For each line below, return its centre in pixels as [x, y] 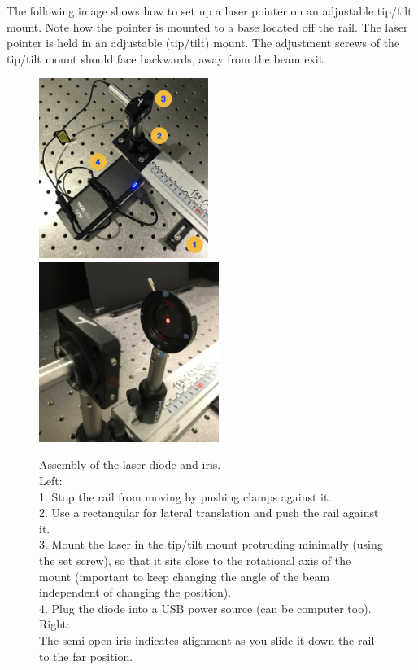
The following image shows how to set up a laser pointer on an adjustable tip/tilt [209, 11]
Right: [54, 624]
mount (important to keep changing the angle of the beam [185, 576]
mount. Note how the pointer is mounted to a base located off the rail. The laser [207, 26]
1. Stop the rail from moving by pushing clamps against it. [185, 496]
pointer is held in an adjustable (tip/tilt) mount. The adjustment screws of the [203, 43]
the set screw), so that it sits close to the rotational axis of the [195, 560]
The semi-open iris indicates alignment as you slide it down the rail [207, 639]
